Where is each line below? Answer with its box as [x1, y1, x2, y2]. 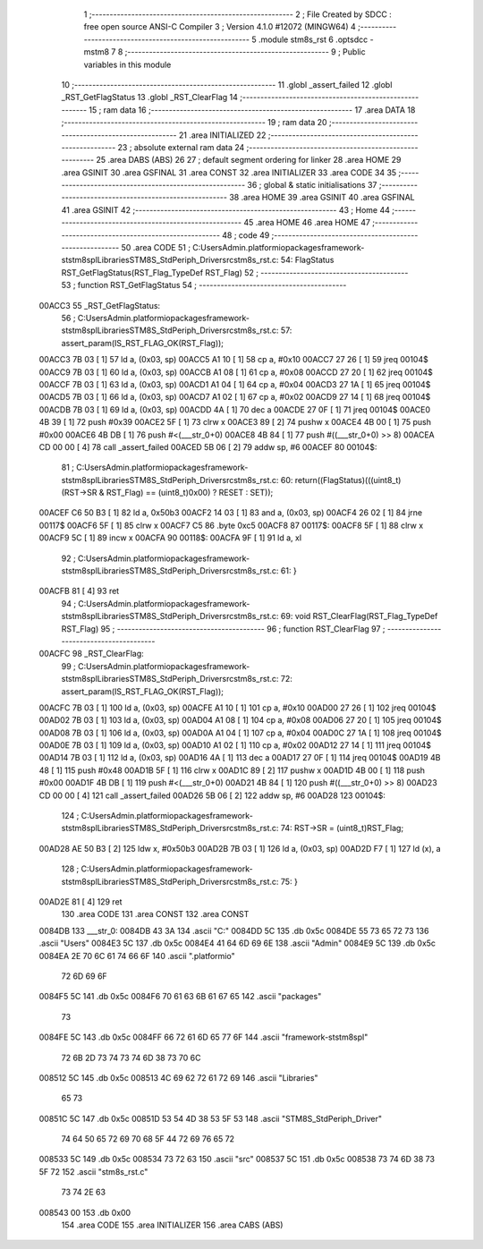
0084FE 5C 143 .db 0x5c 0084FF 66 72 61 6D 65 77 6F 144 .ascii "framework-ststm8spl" [38, 1032, 369, 1042]
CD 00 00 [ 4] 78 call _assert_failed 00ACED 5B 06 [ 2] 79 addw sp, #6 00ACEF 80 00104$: [38, 441, 377, 452]
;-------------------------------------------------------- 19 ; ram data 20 [61, 117, 327, 128]
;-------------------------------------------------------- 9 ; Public [124, 47, 366, 57]
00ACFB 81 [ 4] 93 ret [38, 586, 120, 597]
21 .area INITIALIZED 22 [179, 130, 267, 140]
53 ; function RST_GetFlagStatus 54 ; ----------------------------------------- [61, 280, 347, 291]
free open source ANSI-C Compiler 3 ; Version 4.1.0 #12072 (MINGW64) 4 [83, 21, 357, 32]
